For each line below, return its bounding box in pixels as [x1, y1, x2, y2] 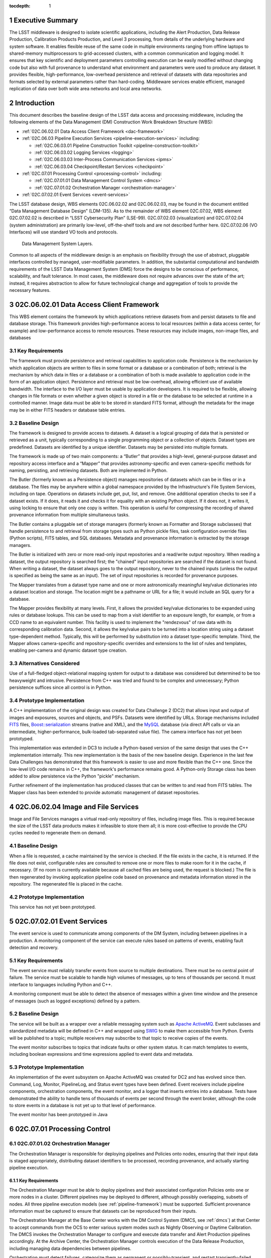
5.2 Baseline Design [9, 1010, 59, 1017]
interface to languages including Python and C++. [9, 981, 112, 987]
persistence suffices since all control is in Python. [9, 684, 112, 690]
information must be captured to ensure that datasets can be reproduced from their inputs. [9, 1208, 197, 1214]
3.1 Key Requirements [9, 347, 63, 354]
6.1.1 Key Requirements [9, 1177, 59, 1184]
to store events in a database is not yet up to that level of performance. [9, 1103, 156, 1109]
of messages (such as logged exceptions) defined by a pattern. [9, 998, 141, 1004]
